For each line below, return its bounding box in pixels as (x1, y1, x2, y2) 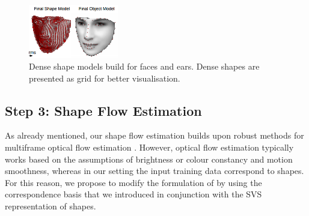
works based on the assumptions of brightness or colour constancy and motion (5, 152, 293, 165)
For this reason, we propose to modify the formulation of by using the (5, 176, 262, 188)
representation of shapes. (5, 200, 96, 212)
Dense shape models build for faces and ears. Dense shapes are (29, 60, 260, 73)
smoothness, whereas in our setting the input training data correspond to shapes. (5, 164, 304, 177)
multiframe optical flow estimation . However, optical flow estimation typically (5, 141, 294, 154)
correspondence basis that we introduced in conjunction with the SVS (5, 188, 262, 200)
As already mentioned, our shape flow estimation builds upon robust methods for (5, 129, 304, 142)
